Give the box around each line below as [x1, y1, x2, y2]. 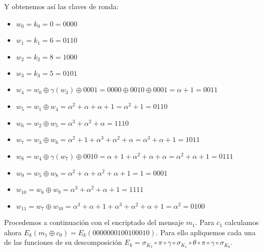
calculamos [225, 217, 259, 228]
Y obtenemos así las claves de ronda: [4, 1, 119, 11]
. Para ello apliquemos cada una [155, 227, 256, 237]
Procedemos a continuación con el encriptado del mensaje [4, 217, 184, 228]
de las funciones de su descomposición [4, 237, 122, 247]
